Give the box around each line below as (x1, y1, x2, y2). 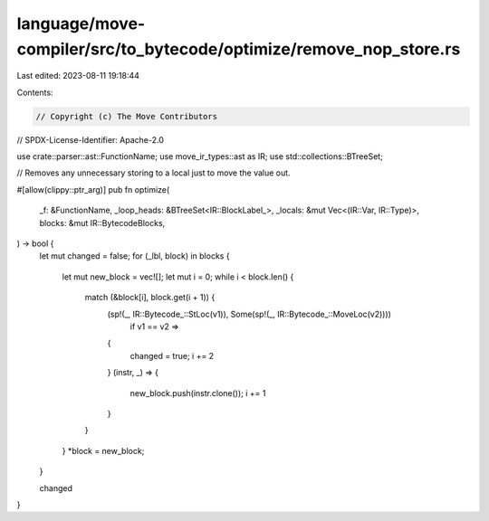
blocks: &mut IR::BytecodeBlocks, (39, 217, 166, 228)
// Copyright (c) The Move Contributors (35, 111, 217, 121)
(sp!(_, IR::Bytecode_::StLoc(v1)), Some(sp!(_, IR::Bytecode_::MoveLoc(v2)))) (107, 308, 391, 319)
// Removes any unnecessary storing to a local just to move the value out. (16, 167, 291, 178)
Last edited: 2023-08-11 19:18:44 (16, 71, 140, 81)
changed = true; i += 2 (129, 350, 215, 361)
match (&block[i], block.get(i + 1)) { (84, 292, 216, 303)
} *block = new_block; (62, 445, 145, 456)
